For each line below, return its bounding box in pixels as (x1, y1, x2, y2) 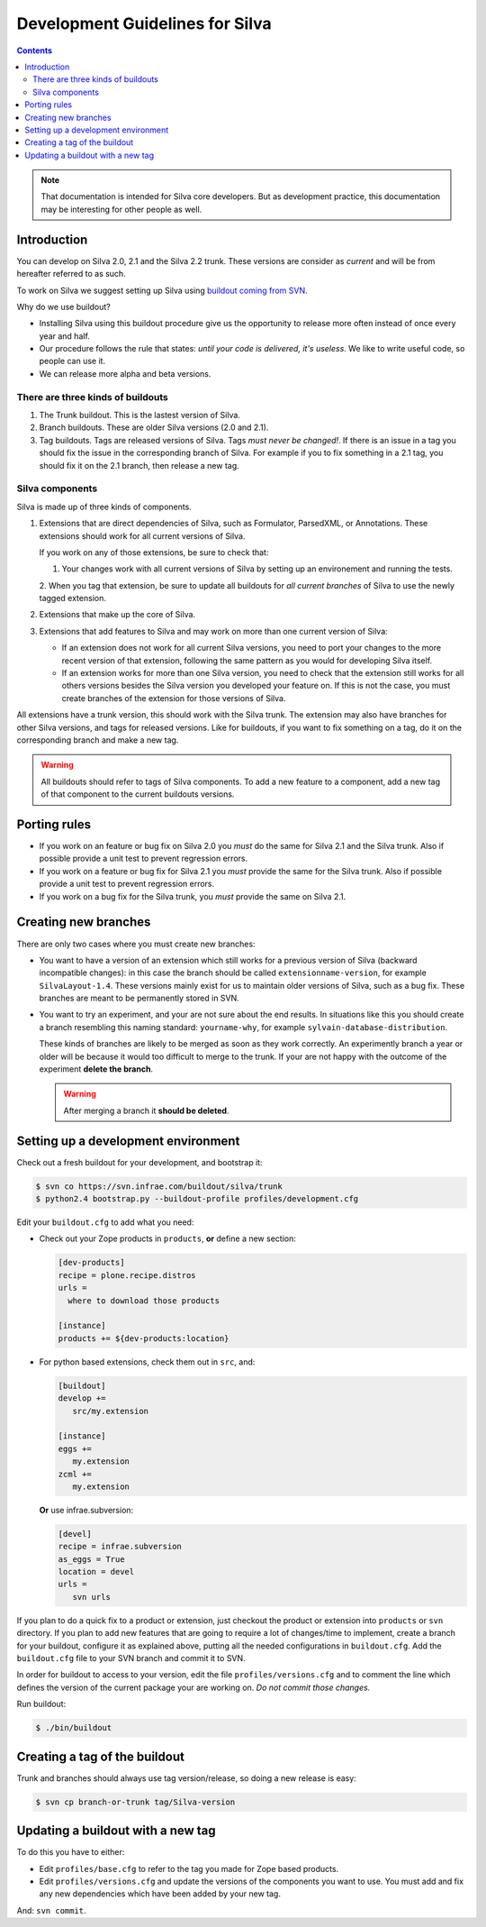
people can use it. (39, 356, 106, 367)
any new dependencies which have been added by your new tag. (39, 1888, 281, 1899)
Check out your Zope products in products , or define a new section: (39, 1233, 296, 1244)
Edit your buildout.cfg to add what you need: (16, 1217, 194, 1228)
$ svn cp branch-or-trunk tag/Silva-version (35, 1796, 236, 1807)
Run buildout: (16, 1699, 67, 1710)
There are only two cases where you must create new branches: (16, 938, 256, 949)
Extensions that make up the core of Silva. (39, 609, 196, 620)
